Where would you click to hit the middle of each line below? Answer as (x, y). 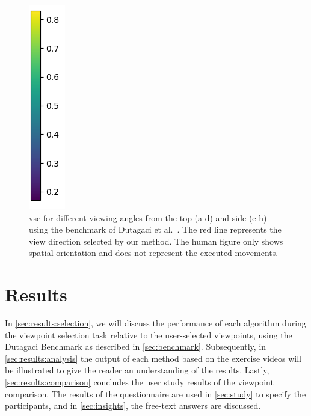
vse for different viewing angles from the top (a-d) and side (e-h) (148, 217)
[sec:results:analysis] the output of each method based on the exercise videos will (153, 358)
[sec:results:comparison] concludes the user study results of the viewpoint (139, 382)
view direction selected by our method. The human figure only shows (156, 241)
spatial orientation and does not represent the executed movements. (154, 253)
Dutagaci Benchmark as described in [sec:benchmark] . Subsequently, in (136, 347)
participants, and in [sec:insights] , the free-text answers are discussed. (133, 405)
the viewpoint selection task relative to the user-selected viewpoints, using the (149, 335)
